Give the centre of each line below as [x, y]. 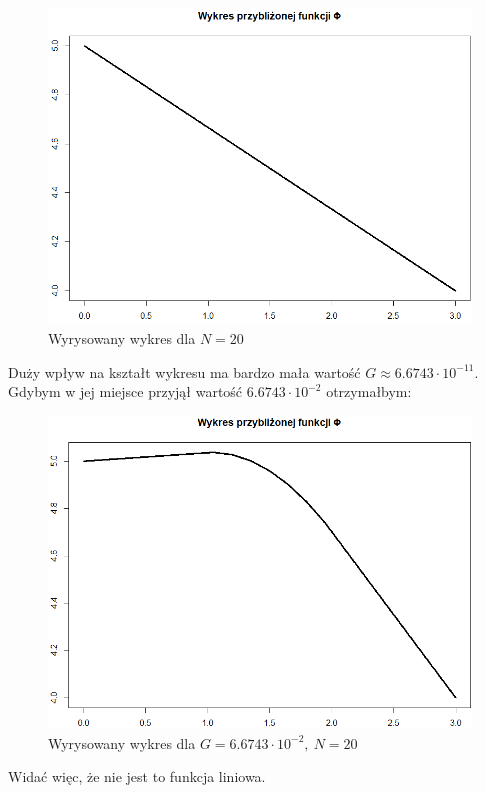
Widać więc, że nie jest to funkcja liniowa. [137, 776]
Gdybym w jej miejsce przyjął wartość [125, 391]
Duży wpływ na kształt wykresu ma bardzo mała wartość [184, 371]
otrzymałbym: [369, 391]
